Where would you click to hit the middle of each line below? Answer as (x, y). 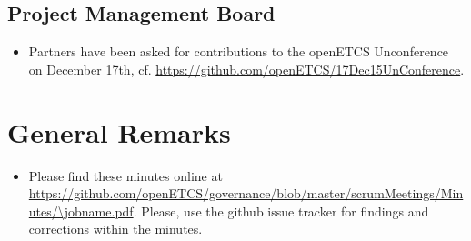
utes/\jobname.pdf (81, 211)
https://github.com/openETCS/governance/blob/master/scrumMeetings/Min (246, 193)
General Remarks (119, 131)
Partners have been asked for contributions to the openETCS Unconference (239, 51)
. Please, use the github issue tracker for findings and (281, 211)
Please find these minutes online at (125, 175)
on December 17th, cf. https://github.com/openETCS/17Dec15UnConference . (246, 69)
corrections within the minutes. (115, 229)
